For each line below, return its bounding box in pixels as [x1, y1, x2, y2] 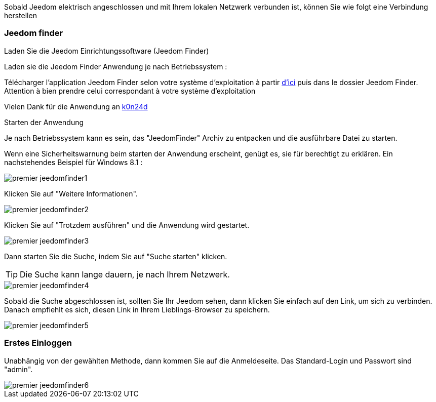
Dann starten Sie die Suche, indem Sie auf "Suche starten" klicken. [4, 252, 227, 261]
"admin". [4, 365, 33, 374]
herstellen [4, 11, 37, 20]
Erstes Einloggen [4, 338, 72, 348]
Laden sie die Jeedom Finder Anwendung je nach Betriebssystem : [4, 62, 227, 71]
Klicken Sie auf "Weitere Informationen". [4, 189, 138, 198]
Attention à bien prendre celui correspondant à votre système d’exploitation [4, 86, 256, 95]
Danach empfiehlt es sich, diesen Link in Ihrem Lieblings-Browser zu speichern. [4, 305, 270, 314]
